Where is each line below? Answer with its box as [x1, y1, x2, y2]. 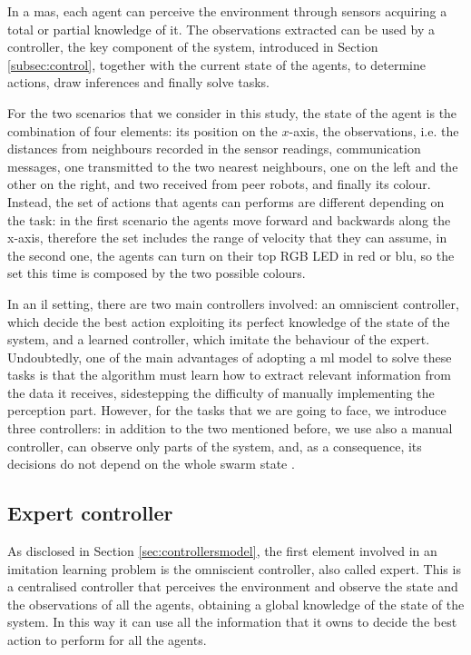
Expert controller [7, 499, 173, 527]
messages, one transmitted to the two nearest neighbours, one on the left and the [7, 156, 458, 175]
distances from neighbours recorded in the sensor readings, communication [7, 139, 421, 158]
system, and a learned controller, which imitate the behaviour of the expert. [7, 330, 430, 349]
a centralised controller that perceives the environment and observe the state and [7, 577, 458, 596]
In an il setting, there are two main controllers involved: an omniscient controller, [7, 293, 459, 313]
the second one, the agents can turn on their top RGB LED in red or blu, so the [7, 245, 455, 264]
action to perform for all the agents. [7, 630, 207, 650]
